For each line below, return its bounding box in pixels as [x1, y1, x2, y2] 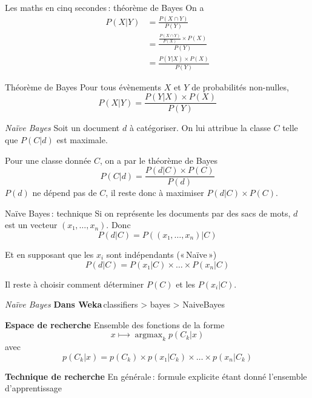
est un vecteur [5, 218, 58, 231]
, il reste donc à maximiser [105, 186, 204, 199]
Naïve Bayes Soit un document [5, 121, 120, 134]
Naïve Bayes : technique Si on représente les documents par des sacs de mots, [5, 206, 291, 219]
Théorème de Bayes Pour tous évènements [5, 80, 162, 93]
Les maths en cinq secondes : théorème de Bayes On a [5, 1, 204, 13]
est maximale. [56, 133, 108, 146]
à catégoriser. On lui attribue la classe [129, 121, 271, 134]
